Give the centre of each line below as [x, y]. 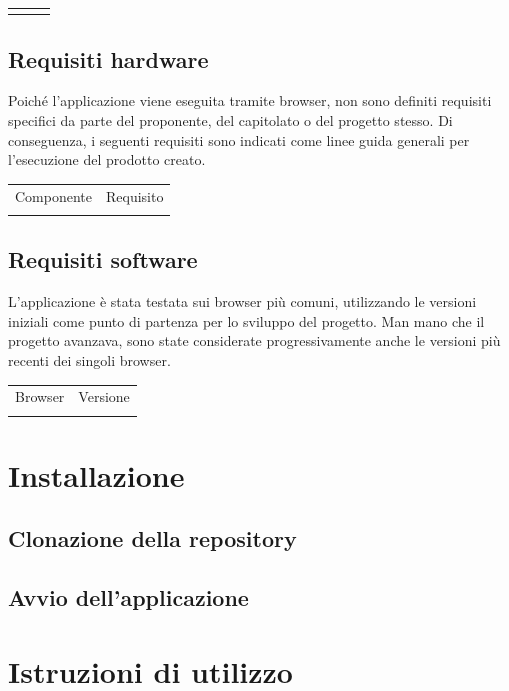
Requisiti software [103, 259]
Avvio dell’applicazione [128, 597]
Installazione [96, 474]
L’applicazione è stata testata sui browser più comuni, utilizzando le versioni [242, 301]
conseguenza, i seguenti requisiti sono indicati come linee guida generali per [239, 139]
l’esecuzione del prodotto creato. [107, 159]
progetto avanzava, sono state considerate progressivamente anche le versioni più [254, 340]
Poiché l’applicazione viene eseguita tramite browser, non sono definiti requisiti [250, 100]
